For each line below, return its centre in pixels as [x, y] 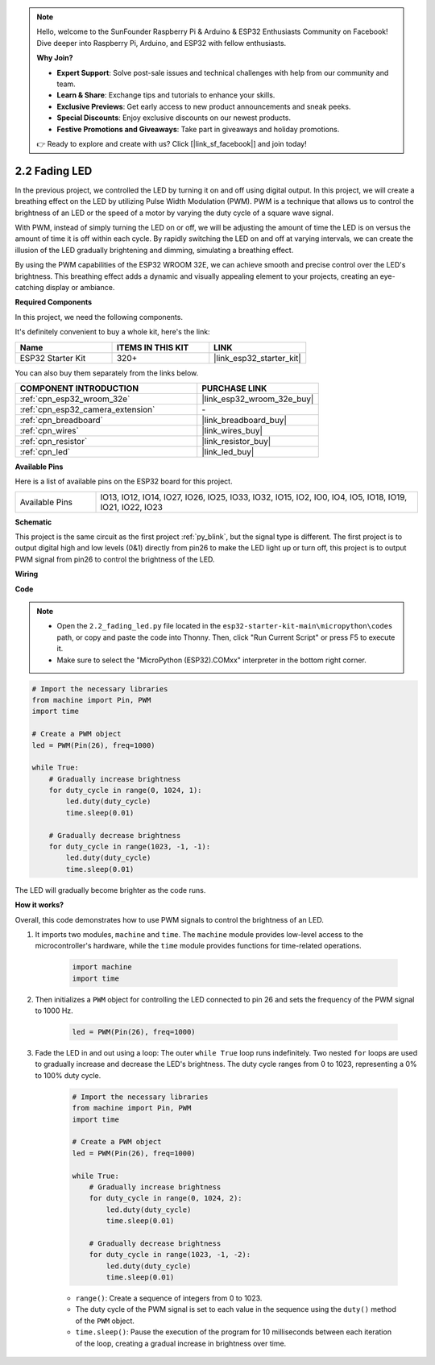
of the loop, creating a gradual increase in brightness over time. [181, 1343]
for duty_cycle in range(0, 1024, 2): [166, 1198]
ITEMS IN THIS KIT [153, 347]
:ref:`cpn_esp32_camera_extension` [87, 409]
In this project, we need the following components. [99, 317]
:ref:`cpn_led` [45, 451]
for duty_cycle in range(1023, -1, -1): [130, 847]
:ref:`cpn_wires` [50, 430]
